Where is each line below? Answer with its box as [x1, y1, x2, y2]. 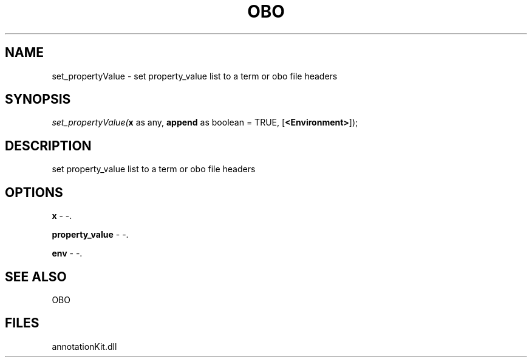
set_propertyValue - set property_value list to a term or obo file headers [52, 70, 338, 81]
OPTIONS [5, 184, 63, 200]
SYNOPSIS [5, 92, 71, 107]
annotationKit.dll [52, 341, 117, 352]
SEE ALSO [5, 269, 67, 284]
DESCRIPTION [5, 138, 92, 153]
